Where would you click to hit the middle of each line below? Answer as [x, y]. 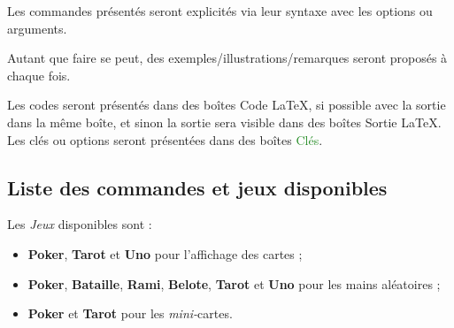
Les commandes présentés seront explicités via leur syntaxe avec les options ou [220, 11]
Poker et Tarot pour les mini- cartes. [130, 313]
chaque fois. [39, 75]
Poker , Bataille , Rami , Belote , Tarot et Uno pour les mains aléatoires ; [234, 283]
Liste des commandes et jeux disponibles [197, 187]
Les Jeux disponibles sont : [80, 224]
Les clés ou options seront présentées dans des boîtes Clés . [165, 139]
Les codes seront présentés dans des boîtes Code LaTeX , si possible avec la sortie [227, 105]
